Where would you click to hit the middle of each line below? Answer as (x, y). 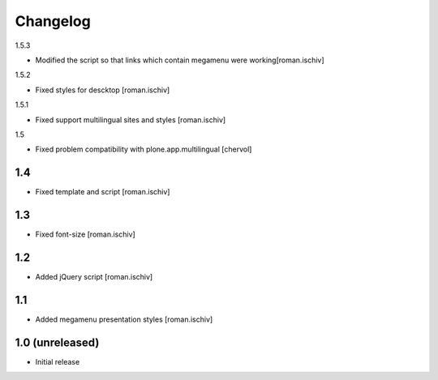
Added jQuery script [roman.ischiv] (94, 277)
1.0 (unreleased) (57, 342)
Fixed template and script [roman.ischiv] (103, 192)
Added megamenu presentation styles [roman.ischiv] (124, 319)
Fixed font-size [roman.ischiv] (85, 234)
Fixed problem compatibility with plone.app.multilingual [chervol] (144, 149)
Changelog (53, 21)
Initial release (58, 361)
